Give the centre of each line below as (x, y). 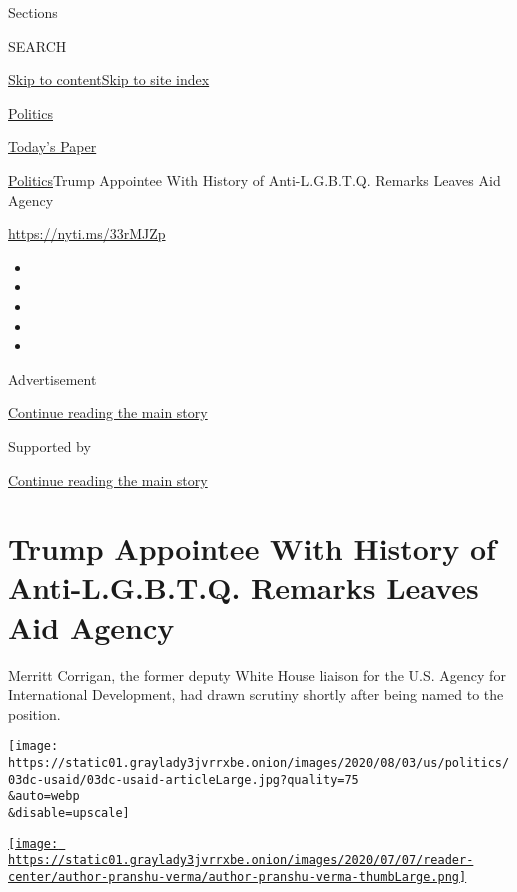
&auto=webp (44, 796)
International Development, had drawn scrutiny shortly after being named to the (256, 694)
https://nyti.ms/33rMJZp (87, 233)
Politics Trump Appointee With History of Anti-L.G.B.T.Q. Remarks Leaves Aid (254, 179)
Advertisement (52, 378)
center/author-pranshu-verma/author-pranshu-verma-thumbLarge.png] (237, 876)
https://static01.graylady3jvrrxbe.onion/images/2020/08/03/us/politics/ (259, 763)
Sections (33, 12)
